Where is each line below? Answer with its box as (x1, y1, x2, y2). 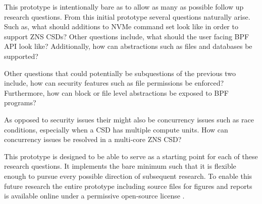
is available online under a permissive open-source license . (4, 190, 185, 201)
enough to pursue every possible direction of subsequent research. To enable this (4, 170, 252, 181)
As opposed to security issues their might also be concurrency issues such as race (4, 114, 254, 124)
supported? (4, 50, 38, 61)
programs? (4, 97, 36, 108)
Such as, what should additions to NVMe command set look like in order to (4, 21, 238, 32)
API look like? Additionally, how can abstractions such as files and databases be (4, 41, 252, 51)
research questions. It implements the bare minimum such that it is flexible (4, 161, 236, 171)
